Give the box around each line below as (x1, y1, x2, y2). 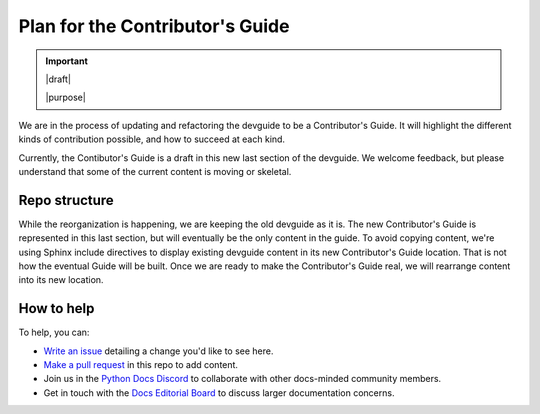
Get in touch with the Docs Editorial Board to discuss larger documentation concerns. (43, 386, 395, 399)
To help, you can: (18, 326, 90, 339)
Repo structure (18, 191, 114, 209)
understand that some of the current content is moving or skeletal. (18, 165, 292, 177)
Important (45, 55, 89, 67)
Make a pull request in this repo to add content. (43, 359, 239, 371)
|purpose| (45, 91, 87, 104)
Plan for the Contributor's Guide (18, 15, 290, 37)
